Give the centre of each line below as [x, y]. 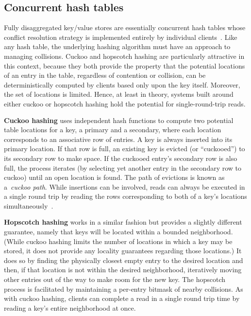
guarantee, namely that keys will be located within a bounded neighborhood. [118, 232]
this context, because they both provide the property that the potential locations [125, 65]
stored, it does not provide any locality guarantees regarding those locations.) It [123, 251]
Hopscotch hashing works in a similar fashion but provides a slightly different [123, 222]
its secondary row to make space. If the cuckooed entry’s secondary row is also [121, 158]
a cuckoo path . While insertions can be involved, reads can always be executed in [125, 186]
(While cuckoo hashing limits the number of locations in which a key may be [118, 241]
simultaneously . [29, 205]
